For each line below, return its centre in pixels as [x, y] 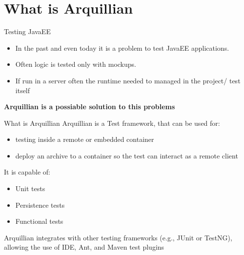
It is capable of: [27, 172]
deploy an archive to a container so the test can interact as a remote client [127, 155]
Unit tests [30, 188]
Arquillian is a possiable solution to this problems [90, 107]
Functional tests [39, 221]
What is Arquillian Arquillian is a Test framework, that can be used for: [112, 123]
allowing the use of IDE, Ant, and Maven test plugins [84, 247]
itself [23, 90]
